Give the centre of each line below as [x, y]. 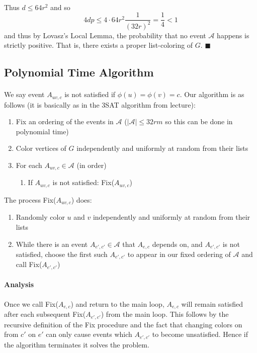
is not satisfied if [90, 94]
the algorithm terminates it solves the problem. [77, 344]
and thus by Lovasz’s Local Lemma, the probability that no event [105, 35]
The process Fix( [30, 199]
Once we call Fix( [31, 303]
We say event [24, 94]
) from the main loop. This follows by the [165, 314]
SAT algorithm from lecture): [150, 104]
